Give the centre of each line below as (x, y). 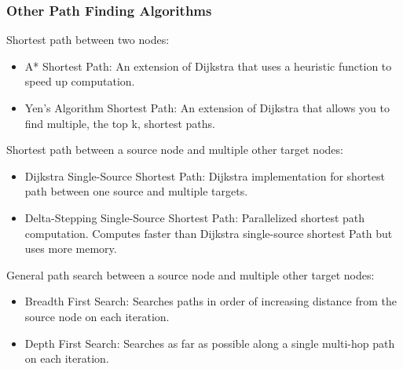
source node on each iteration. (97, 316)
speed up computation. (80, 81)
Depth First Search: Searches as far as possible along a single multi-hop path (210, 343)
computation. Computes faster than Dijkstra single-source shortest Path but (209, 233)
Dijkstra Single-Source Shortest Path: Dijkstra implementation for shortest (205, 175)
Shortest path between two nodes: (88, 40)
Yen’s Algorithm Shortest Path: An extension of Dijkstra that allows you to (207, 108)
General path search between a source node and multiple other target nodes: (191, 274)
